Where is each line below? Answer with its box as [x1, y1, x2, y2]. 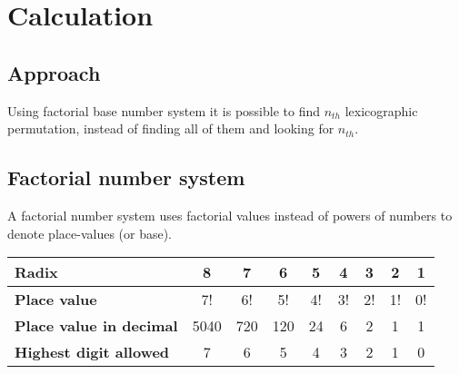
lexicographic [344, 101, 418, 120]
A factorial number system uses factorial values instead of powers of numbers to [7, 205, 453, 224]
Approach [7, 58, 101, 86]
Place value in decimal [15, 315, 178, 337]
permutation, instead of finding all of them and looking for [7, 119, 334, 138]
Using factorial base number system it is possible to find [7, 101, 320, 120]
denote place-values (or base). [7, 223, 173, 242]
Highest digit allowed [15, 341, 170, 363]
